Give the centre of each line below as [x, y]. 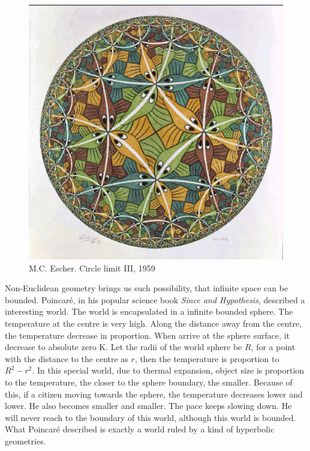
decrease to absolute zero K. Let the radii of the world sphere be [124, 347]
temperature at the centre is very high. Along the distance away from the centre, [154, 323]
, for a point [273, 347]
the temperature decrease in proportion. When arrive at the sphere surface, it [148, 335]
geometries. [25, 440]
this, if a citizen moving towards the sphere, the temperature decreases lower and [154, 394]
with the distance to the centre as [67, 358]
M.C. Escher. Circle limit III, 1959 [92, 268]
